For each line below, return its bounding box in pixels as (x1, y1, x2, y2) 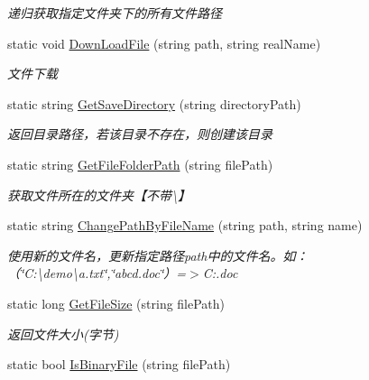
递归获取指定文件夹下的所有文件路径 (7, 4, 222, 22)
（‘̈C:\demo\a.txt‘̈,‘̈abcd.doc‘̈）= (7, 264, 187, 283)
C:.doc (202, 264, 238, 283)
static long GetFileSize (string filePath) (7, 293, 226, 312)
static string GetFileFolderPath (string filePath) (7, 154, 273, 173)
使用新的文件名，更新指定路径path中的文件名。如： (7, 246, 309, 264)
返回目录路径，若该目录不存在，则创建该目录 (7, 125, 272, 144)
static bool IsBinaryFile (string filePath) (7, 355, 231, 374)
